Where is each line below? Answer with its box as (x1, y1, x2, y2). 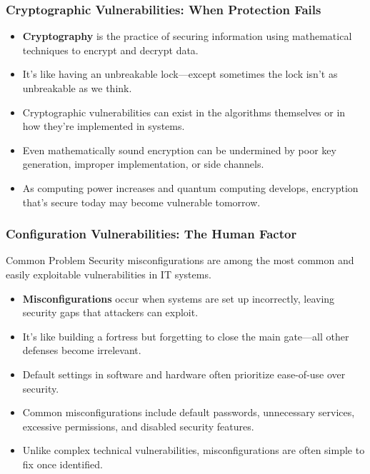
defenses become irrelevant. (22, 343, 141, 358)
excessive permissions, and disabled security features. (22, 418, 254, 433)
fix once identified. (22, 456, 103, 471)
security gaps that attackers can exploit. (22, 305, 199, 320)
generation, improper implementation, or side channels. (22, 156, 264, 171)
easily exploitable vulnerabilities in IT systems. (6, 266, 211, 281)
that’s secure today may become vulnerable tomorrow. (22, 194, 261, 209)
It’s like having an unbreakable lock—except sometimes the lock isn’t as (22, 66, 338, 81)
